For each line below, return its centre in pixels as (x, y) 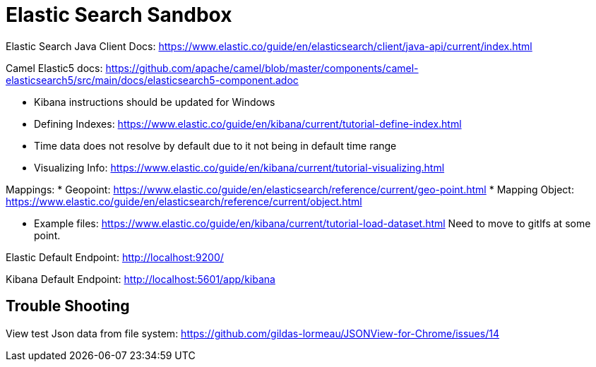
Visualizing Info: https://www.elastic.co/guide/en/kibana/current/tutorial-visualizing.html (239, 167)
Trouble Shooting (68, 306)
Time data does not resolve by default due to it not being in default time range (215, 145)
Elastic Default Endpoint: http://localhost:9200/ (115, 257)
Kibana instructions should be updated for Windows (155, 102)
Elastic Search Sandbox (119, 15)
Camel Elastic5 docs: (54, 68)
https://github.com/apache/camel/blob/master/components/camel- (262, 68)
